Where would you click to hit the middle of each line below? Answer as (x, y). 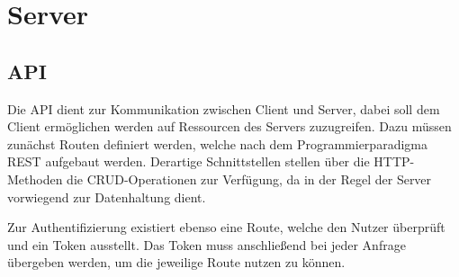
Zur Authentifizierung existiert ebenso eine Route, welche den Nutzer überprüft (226, 227)
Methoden (35, 179)
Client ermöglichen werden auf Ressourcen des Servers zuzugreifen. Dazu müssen (229, 126)
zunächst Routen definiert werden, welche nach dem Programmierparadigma (217, 143)
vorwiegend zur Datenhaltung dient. (107, 197)
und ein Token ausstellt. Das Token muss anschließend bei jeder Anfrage (207, 244)
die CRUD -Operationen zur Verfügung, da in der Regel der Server (249, 179)
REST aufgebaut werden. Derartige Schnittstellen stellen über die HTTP (209, 161)
